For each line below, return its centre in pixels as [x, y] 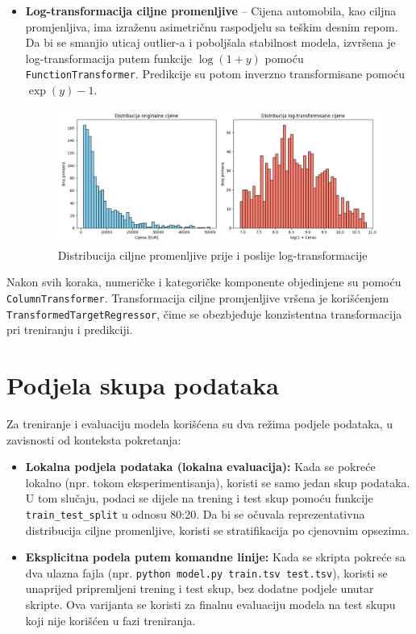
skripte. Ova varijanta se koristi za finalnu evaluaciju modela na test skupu [210, 604]
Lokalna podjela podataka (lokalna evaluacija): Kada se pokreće [200, 467]
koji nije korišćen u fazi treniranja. [110, 620]
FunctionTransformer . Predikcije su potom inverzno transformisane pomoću [215, 74]
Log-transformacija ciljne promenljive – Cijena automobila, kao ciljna [211, 10]
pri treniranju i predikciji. [70, 330]
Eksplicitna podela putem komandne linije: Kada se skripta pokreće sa [215, 557]
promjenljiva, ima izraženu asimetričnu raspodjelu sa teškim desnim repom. [212, 26]
